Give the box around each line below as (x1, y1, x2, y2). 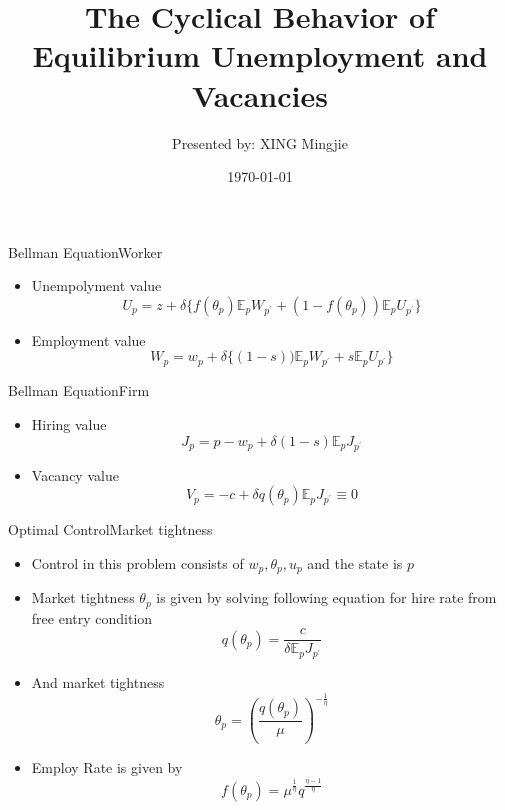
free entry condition (31, 607, 153, 628)
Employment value (31, 329, 146, 350)
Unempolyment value (31, 275, 162, 296)
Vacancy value (31, 464, 119, 485)
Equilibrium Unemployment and (32, 35, 488, 76)
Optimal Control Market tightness (8, 519, 213, 540)
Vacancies (192, 74, 328, 115)
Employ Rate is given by (31, 757, 183, 778)
